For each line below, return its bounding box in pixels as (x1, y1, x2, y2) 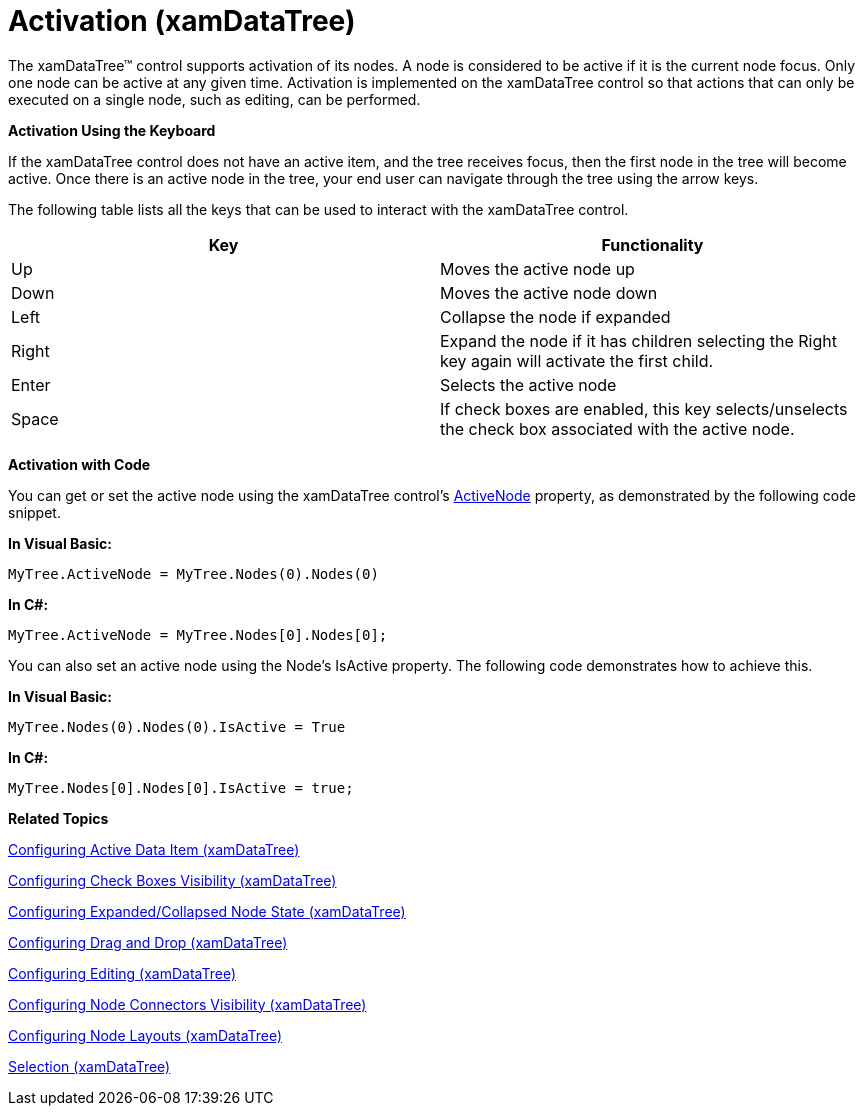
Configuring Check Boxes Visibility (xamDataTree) (8, 871, 337, 889)
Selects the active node (440, 374, 617, 395)
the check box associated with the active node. (440, 418, 795, 439)
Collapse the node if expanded (440, 306, 671, 327)
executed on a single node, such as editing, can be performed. (8, 90, 421, 108)
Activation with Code (8, 455, 151, 473)
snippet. (8, 503, 61, 521)
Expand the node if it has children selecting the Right (440, 330, 837, 351)
